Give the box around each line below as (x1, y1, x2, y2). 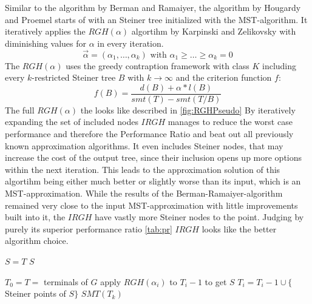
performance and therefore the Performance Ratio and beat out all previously (5, 127, 294, 140)
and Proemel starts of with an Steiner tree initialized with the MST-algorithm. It (5, 13, 308, 25)
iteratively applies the (5, 25, 86, 38)
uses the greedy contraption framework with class (66, 59, 249, 72)
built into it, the (5, 211, 66, 223)
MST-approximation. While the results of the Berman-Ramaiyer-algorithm (5, 187, 283, 199)
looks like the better (202, 222, 277, 235)
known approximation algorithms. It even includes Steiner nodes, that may (5, 139, 283, 152)
